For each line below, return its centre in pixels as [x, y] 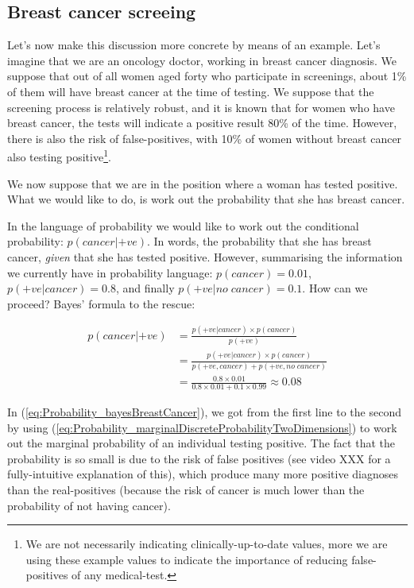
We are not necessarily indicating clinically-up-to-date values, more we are [207, 544]
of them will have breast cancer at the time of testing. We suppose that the [191, 91]
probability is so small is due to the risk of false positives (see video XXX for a [199, 458]
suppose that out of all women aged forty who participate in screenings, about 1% [207, 76]
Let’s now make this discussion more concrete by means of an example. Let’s [194, 45]
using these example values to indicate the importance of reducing [187, 559]
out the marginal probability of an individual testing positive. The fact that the [201, 443]
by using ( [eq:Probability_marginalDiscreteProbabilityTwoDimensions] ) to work [202, 427]
